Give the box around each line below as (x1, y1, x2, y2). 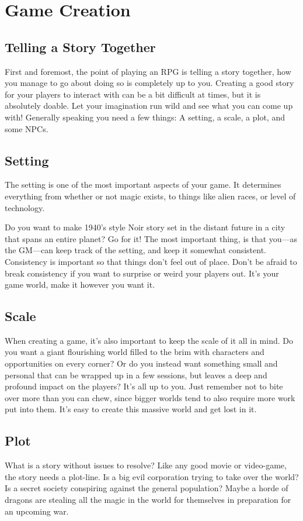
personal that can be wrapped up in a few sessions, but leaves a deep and (5, 368, 267, 381)
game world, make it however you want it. (5, 278, 155, 291)
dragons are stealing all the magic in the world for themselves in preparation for (5, 494, 291, 506)
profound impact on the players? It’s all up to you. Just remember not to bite (5, 380, 283, 392)
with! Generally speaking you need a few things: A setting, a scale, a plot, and (5, 111, 285, 123)
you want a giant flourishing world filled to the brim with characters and (5, 346, 264, 358)
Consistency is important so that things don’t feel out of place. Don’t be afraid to (5, 255, 297, 267)
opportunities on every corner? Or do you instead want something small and (5, 357, 278, 370)
